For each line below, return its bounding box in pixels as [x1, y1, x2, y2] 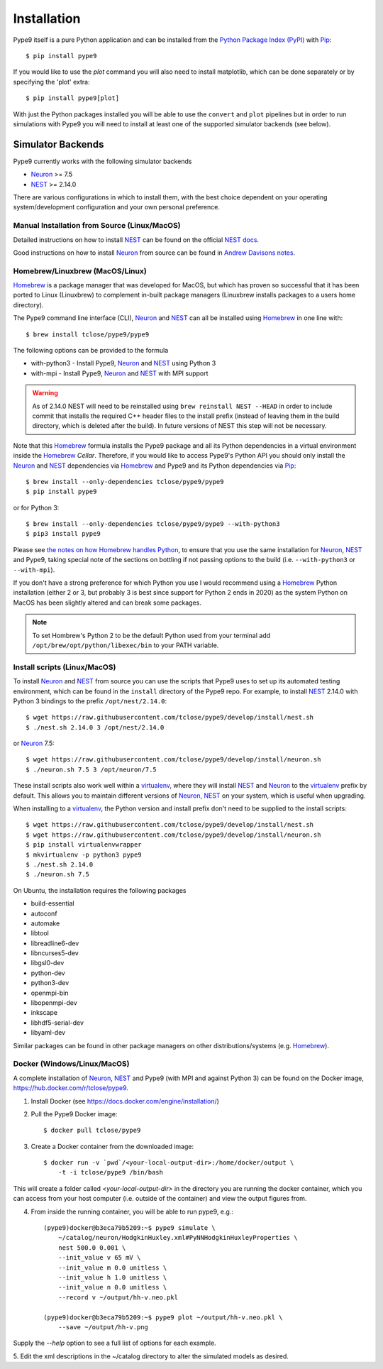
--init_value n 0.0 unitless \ [57, 1283, 167, 1292]
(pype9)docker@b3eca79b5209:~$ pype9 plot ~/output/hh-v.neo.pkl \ [43, 1313, 283, 1321]
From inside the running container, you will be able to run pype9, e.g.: [30, 1207, 234, 1216]
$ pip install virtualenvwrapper [26, 841, 142, 849]
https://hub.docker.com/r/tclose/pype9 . [13, 1084, 129, 1092]
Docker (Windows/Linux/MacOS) [13, 1059, 130, 1069]
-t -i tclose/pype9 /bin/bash [57, 1168, 163, 1177]
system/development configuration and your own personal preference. [13, 203, 220, 211]
